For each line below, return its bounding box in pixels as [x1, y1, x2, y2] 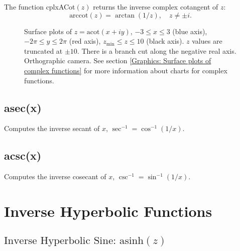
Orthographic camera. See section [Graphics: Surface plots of [24, 55, 211, 66]
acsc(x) [4, 148, 42, 163]
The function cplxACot [4, 2, 75, 12]
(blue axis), [172, 26, 207, 36]
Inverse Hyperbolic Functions [4, 200, 212, 221]
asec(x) [4, 99, 42, 115]
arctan [115, 12, 135, 19]
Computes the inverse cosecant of [4, 171, 106, 182]
